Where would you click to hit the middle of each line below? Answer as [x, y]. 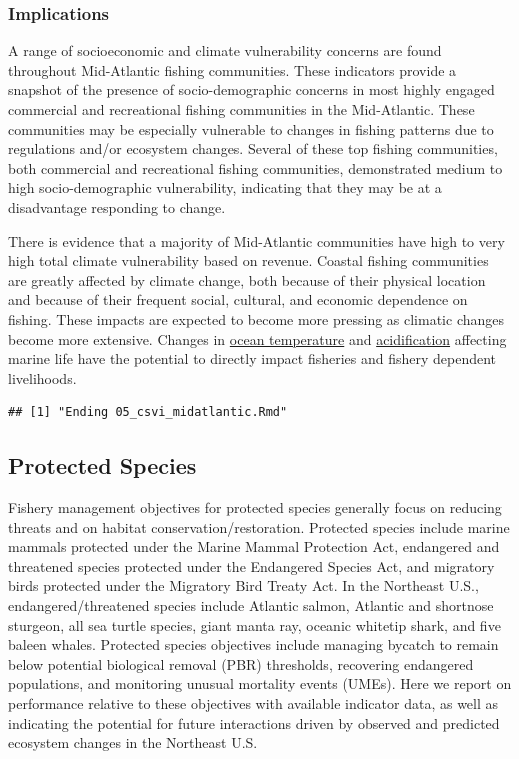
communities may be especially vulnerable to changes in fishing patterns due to [251, 128]
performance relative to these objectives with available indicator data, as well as [253, 703]
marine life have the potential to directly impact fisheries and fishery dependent [252, 358]
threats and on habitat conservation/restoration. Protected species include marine [259, 526]
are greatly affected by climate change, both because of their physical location [247, 279]
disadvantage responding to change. [117, 206]
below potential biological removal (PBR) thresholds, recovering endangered [241, 663]
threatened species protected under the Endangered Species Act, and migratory [251, 565]
